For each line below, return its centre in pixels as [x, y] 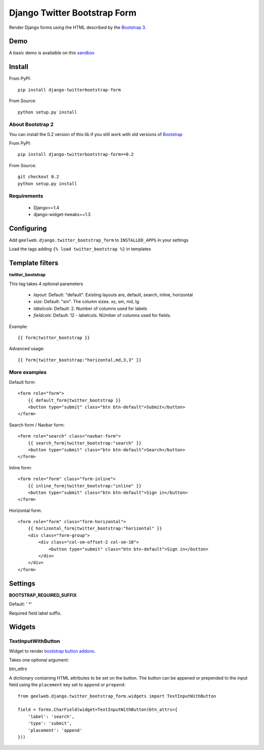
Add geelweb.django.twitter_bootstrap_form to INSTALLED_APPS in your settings [99, 240]
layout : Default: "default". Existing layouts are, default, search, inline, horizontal [113, 295]
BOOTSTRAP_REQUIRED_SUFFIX [43, 595]
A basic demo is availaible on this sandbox [52, 53]
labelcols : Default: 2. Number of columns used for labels [90, 309]
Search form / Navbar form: [37, 425]
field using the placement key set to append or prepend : [67, 685]
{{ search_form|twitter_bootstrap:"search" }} [85, 443]
